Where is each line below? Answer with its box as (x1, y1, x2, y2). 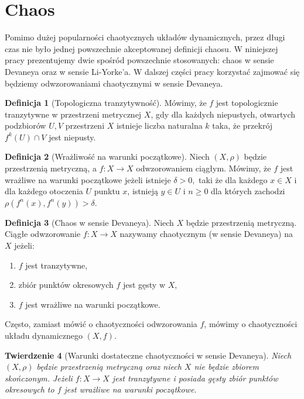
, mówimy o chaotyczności (204, 318, 298, 330)
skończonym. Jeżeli (5, 372, 73, 384)
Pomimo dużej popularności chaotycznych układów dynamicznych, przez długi (5, 31, 285, 43)
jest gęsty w (122, 278, 166, 291)
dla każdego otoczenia (5, 185, 83, 197)
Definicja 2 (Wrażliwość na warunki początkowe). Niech (5, 150, 210, 163)
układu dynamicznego (5, 329, 83, 341)
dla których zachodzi (211, 185, 285, 197)
